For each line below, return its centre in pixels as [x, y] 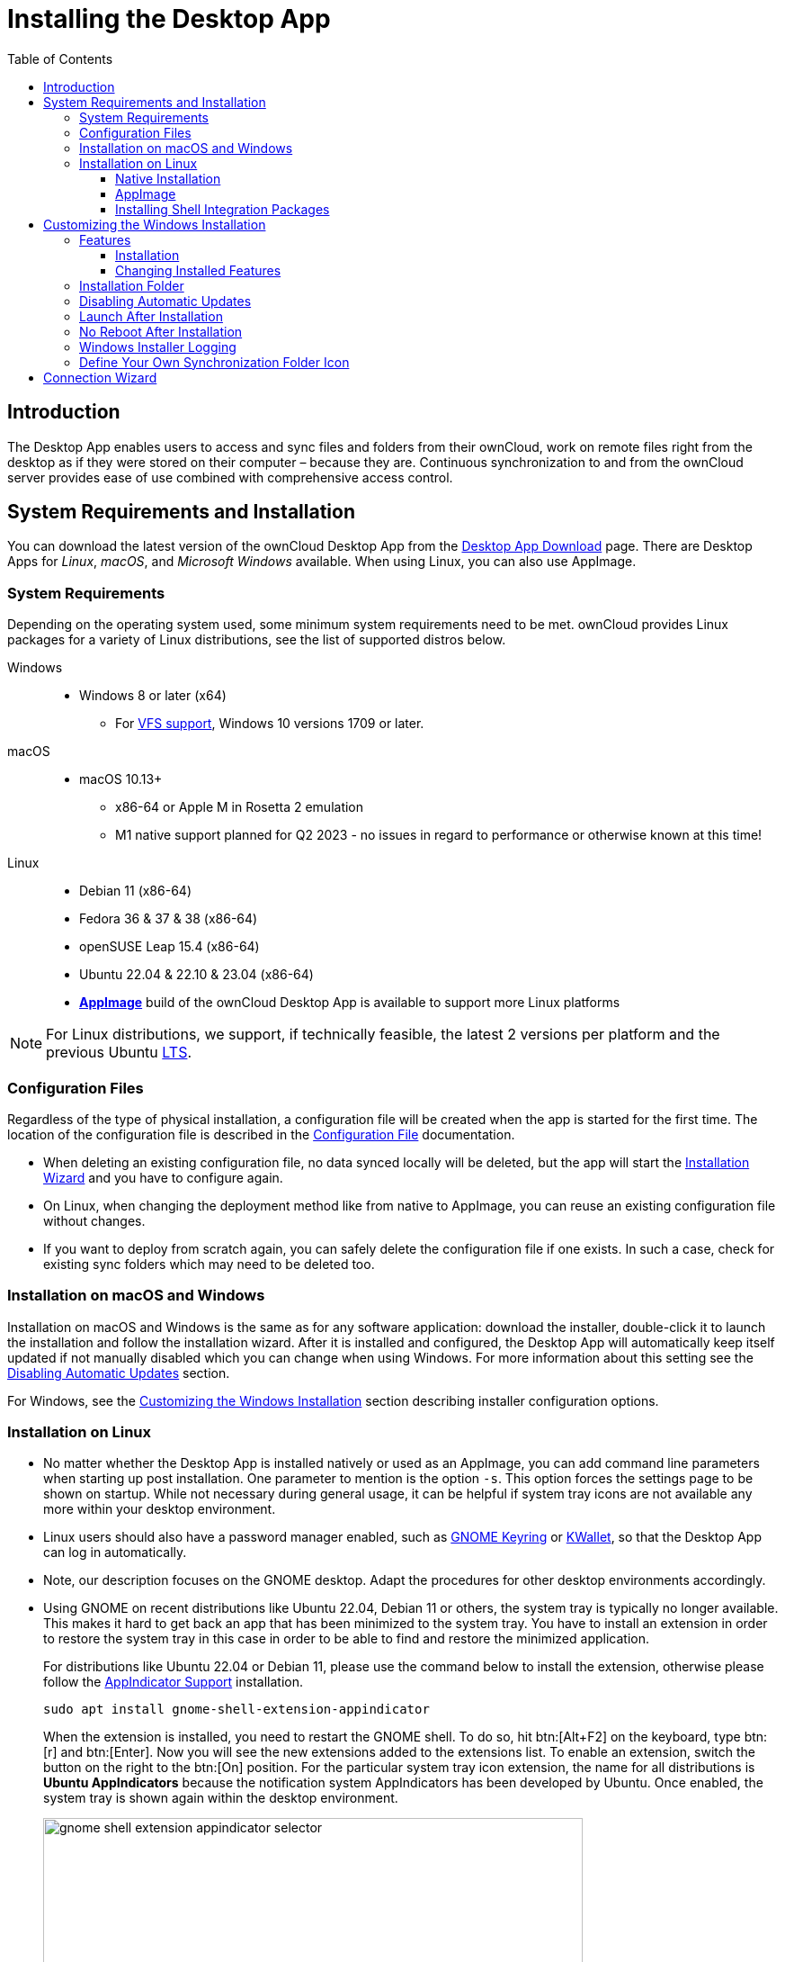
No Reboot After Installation [161, 331]
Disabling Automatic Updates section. [119, 1372]
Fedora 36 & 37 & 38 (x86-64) [169, 919]
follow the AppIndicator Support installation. [173, 1682]
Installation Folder [132, 285]
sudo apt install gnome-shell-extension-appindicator [236, 1710]
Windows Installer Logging [158, 346]
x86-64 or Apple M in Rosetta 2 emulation [240, 807]
